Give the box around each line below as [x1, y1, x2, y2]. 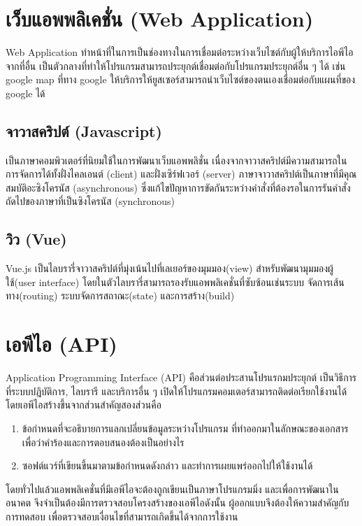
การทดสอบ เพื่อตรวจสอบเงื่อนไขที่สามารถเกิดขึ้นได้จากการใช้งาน [6, 509, 238, 523]
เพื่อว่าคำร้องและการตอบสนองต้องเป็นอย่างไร [22, 434, 184, 449]
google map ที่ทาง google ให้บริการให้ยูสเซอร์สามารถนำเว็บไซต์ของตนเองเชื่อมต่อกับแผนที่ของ [6, 72, 356, 87]
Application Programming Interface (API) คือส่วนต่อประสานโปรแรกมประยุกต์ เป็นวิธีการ [6, 370, 357, 385]
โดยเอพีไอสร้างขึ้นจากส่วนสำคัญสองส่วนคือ [6, 397, 161, 412]
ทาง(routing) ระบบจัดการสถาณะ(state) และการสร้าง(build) [6, 288, 235, 303]
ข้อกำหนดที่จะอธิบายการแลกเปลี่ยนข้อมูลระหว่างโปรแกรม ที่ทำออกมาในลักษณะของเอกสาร [22, 420, 349, 435]
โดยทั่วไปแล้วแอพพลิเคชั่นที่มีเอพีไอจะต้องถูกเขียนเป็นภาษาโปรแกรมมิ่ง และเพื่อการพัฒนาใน [6, 481, 339, 496]
